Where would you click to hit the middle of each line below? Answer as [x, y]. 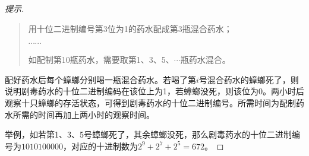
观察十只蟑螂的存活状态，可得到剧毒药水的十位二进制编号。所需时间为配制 [150, 102]
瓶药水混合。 [205, 60]
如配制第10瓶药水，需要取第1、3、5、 [101, 60]
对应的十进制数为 [104, 146]
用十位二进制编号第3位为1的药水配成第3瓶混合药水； [130, 28]
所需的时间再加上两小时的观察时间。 [83, 114]
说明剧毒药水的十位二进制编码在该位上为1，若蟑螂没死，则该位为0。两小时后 [154, 91]
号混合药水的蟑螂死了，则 [249, 79]
